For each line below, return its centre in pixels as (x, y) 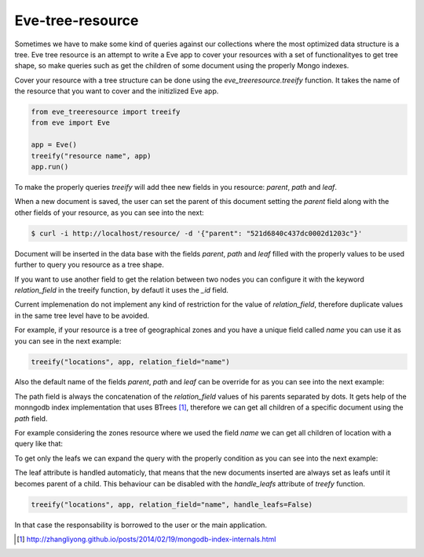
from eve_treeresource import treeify (106, 112)
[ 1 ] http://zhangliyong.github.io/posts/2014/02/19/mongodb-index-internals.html (146, 539)
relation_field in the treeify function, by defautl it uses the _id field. (122, 289)
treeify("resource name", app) (91, 156)
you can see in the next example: (68, 340)
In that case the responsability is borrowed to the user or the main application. (141, 525)
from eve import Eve (70, 123)
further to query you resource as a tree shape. (90, 265)
